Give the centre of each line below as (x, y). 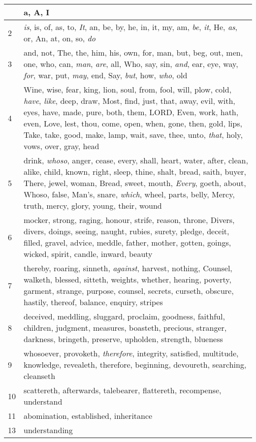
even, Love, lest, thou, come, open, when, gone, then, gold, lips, (133, 123)
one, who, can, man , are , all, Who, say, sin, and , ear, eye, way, (131, 64)
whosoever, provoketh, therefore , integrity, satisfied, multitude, (131, 353)
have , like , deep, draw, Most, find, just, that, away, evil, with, (129, 101)
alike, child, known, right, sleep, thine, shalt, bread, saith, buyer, (135, 172)
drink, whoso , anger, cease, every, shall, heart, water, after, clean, (136, 160)
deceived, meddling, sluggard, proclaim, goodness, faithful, (124, 316)
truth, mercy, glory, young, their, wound (93, 205)
